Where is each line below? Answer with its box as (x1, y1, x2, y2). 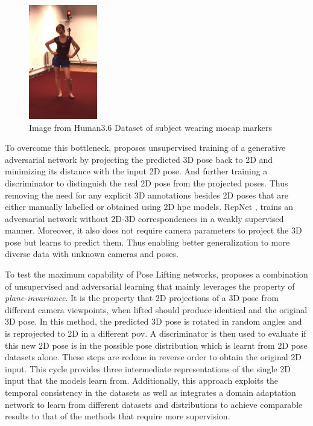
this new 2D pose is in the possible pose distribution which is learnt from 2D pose (5, 339, 308, 351)
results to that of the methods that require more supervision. (5, 410, 230, 422)
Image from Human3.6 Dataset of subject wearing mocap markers (29, 121, 273, 133)
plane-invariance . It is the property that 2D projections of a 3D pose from (5, 291, 279, 304)
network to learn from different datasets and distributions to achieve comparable (5, 398, 303, 410)
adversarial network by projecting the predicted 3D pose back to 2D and (5, 153, 273, 165)
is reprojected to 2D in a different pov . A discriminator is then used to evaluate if (5, 327, 306, 340)
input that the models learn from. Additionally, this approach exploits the (5, 374, 279, 387)
